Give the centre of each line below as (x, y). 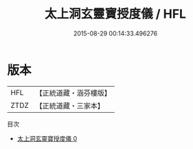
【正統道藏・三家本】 (70, 105)
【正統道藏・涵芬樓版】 (73, 93)
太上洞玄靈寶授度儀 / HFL (115, 14)
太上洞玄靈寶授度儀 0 (47, 138)
